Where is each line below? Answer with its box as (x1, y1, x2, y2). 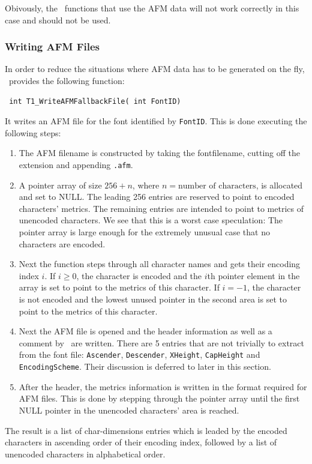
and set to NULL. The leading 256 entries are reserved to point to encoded (19, 190, 295, 203)
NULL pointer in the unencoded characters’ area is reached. (19, 403, 239, 416)
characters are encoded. (19, 237, 106, 250)
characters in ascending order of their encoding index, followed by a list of (5, 436, 277, 448)
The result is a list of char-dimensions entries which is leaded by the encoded (5, 424, 287, 436)
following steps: (5, 126, 61, 139)
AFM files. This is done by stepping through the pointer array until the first (19, 392, 300, 405)
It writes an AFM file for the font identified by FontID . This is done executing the (5, 115, 307, 127)
